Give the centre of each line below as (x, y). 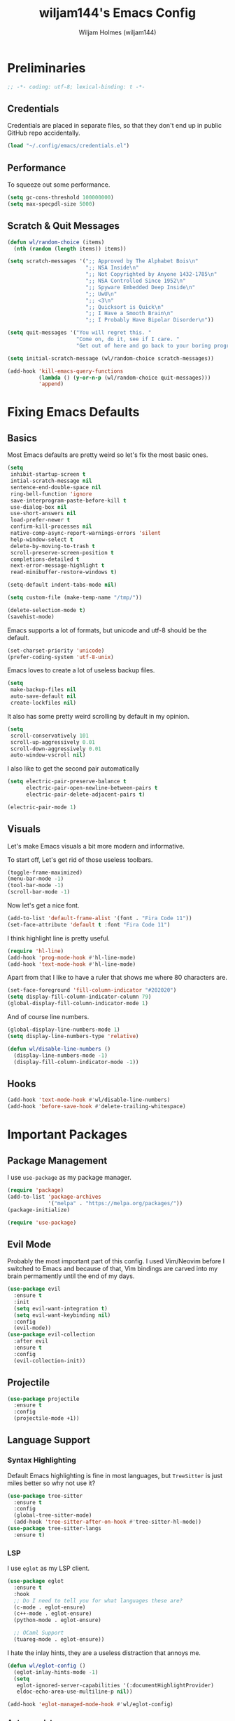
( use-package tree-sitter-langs (54, 1529)
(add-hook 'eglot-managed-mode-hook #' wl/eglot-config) (90, 1705)
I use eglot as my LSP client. (48, 1568)
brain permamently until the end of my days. (71, 1276)
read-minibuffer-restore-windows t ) (64, 572)
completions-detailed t (45, 559)
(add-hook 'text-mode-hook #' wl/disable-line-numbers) (89, 1100)
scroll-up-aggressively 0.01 (53, 742)
